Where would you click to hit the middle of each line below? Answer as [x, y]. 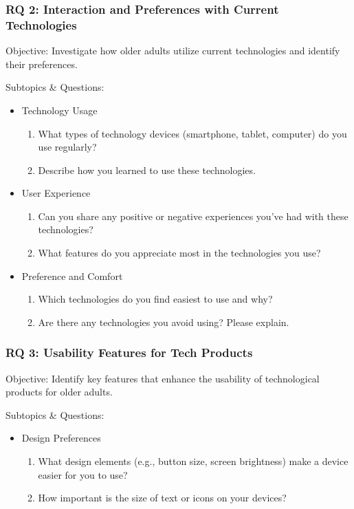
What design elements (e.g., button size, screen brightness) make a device [193, 461]
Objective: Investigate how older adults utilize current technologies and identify [173, 51]
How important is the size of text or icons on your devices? [162, 498]
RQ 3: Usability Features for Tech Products [129, 353]
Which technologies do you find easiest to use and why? [155, 299]
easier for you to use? [83, 474]
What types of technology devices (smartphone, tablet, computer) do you [192, 133]
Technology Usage [59, 110]
